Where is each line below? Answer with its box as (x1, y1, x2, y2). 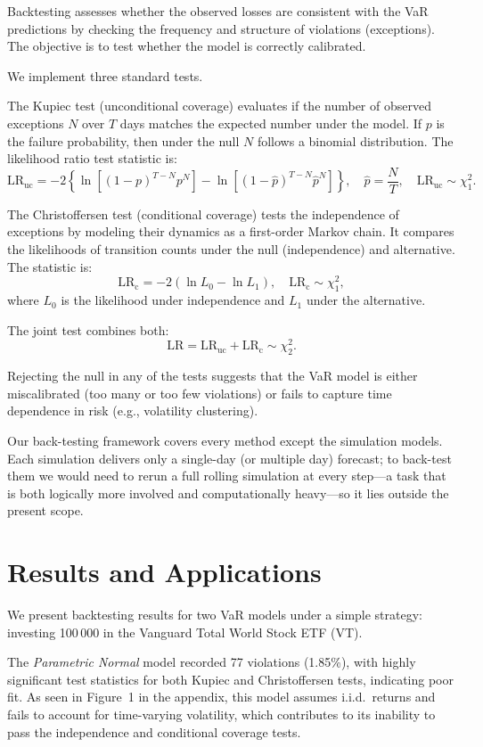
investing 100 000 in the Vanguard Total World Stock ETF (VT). (7, 622, 363, 641)
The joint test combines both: (7, 320, 169, 339)
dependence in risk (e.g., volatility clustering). (7, 401, 258, 420)
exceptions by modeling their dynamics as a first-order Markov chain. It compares (7, 222, 454, 241)
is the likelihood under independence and (61, 291, 285, 309)
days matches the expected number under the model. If (119, 113, 422, 132)
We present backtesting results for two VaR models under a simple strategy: (7, 605, 423, 623)
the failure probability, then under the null (7, 131, 240, 150)
